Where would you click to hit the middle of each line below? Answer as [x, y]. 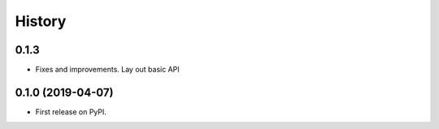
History [41, 21]
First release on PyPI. [71, 112]
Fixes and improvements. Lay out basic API [107, 70]
